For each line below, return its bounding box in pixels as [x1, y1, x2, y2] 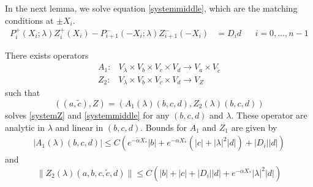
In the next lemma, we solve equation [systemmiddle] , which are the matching [5, 2, 298, 14]
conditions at [5, 13, 54, 26]
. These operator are [231, 108, 307, 121]
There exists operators [5, 49, 89, 62]
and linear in [55, 120, 104, 133]
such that [5, 86, 40, 99]
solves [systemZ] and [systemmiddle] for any [5, 108, 170, 121]
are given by [231, 120, 277, 133]
